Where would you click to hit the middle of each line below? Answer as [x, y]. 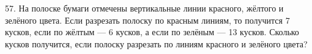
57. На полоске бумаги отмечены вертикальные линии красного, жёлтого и [144, 8]
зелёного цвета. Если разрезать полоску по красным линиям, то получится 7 [147, 20]
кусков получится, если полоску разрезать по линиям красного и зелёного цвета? [156, 43]
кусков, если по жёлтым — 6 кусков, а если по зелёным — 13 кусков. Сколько [152, 32]
